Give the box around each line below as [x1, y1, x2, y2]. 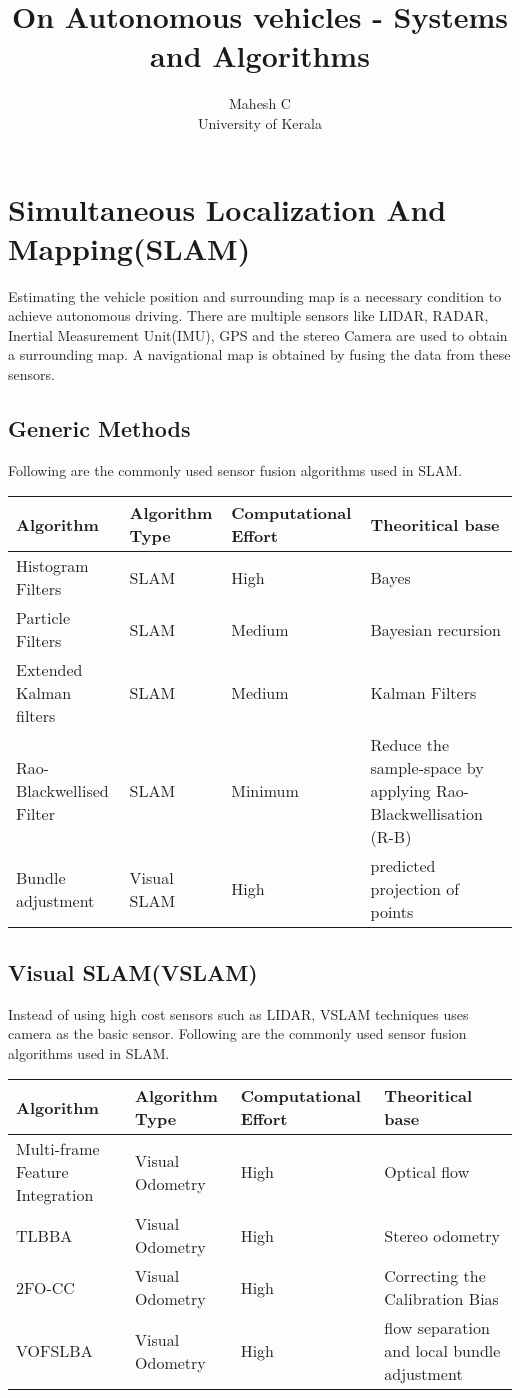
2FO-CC [16, 1275, 75, 1299]
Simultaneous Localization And [8, 188, 447, 229]
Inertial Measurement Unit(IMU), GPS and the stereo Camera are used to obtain [8, 324, 508, 345]
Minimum [231, 779, 299, 803]
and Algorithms [150, 35, 370, 76]
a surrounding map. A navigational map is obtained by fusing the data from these [8, 344, 511, 365]
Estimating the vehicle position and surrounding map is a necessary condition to [8, 285, 502, 306]
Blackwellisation [370, 802, 483, 826]
